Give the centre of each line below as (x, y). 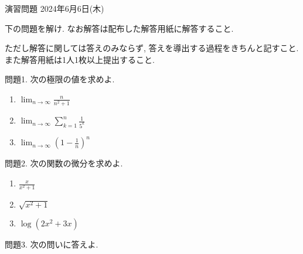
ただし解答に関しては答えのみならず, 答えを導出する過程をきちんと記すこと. (152, 48)
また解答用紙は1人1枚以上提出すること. (80, 59)
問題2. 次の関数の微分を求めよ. (64, 163)
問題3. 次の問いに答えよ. (52, 244)
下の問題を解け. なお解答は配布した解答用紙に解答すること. (119, 28)
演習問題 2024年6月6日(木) (55, 8)
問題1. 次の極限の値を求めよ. (60, 79)
